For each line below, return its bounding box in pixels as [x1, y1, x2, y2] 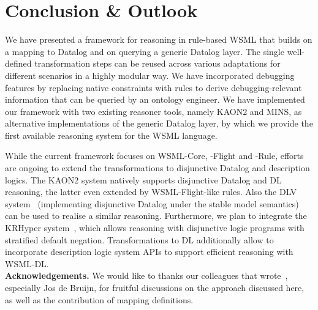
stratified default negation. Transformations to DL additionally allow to [5, 233, 274, 246]
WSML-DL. [5, 257, 49, 270]
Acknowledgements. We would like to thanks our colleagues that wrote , [5, 269, 288, 282]
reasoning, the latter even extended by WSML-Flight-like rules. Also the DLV [5, 185, 297, 198]
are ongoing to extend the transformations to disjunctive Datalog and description [5, 161, 310, 174]
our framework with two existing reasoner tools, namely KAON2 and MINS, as [5, 105, 302, 117]
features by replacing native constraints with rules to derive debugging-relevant [5, 81, 302, 94]
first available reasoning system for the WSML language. [5, 128, 218, 141]
